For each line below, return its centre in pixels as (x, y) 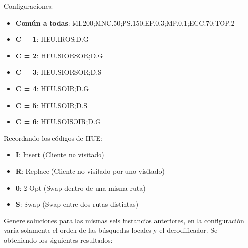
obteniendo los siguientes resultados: (58, 239)
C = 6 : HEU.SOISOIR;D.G (58, 122)
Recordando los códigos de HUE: (53, 138)
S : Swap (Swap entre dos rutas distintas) (77, 204)
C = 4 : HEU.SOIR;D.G (52, 88)
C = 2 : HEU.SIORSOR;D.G (59, 55)
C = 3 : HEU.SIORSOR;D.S (58, 72)
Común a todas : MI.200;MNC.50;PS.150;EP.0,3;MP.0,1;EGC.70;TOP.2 (125, 22)
